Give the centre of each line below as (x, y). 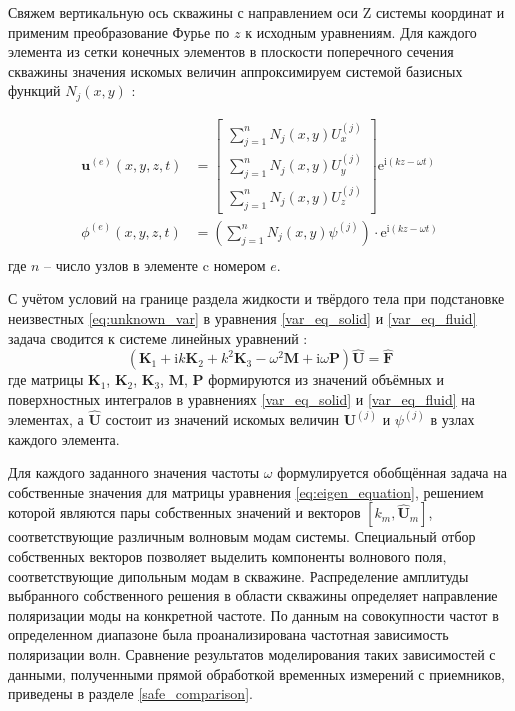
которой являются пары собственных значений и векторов (184, 512)
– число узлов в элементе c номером (155, 264)
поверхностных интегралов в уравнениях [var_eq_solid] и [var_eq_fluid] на (242, 398)
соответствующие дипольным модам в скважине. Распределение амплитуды (238, 575)
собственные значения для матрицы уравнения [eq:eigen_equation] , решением (246, 491)
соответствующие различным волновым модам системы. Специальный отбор (242, 536)
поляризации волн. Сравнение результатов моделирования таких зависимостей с (252, 653)
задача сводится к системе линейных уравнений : (158, 337)
